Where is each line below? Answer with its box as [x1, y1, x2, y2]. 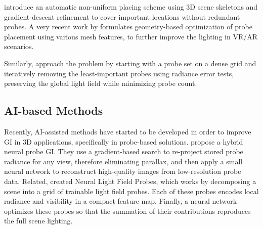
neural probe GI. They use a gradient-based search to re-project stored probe [4, 146, 243, 157]
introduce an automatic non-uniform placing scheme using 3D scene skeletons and [4, 2, 258, 12]
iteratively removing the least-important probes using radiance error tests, [4, 68, 234, 78]
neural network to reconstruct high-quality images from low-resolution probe [4, 166, 241, 176]
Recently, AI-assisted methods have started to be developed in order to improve [4, 126, 251, 136]
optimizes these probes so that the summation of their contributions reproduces [4, 205, 251, 216]
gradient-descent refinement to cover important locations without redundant [4, 11, 240, 22]
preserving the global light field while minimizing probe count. [4, 78, 197, 88]
